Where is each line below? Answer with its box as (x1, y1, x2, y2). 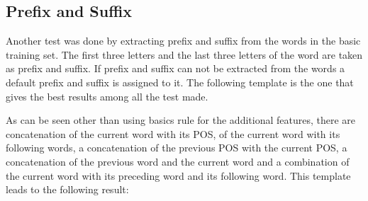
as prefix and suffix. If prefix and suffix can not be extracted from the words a (6, 61, 345, 76)
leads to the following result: (6, 182, 129, 197)
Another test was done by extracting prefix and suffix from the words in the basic (6, 33, 361, 48)
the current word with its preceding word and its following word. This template (6, 168, 351, 183)
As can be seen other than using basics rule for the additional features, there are (6, 113, 356, 127)
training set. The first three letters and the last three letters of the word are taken (6, 47, 363, 62)
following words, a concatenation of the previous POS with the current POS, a (6, 140, 347, 155)
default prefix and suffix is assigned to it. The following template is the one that (6, 74, 354, 89)
